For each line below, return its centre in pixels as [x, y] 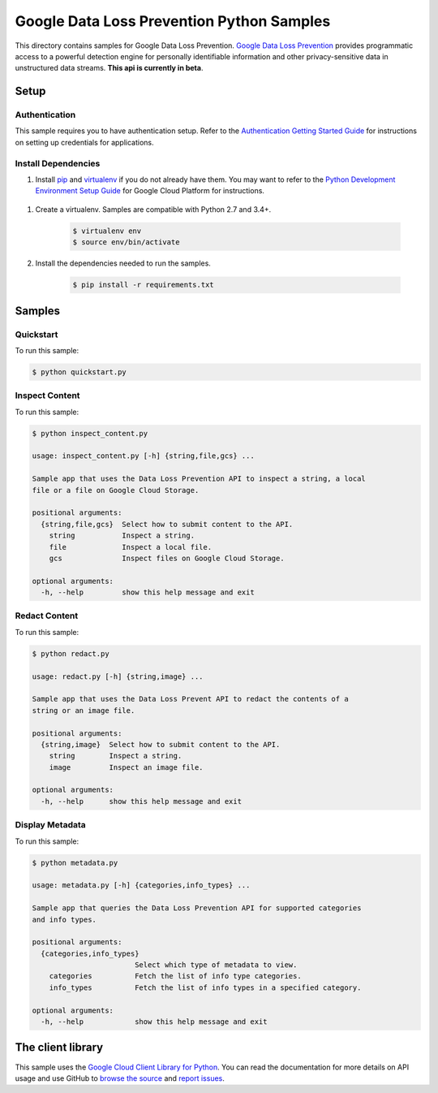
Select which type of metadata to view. [216, 965]
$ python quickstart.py [79, 372]
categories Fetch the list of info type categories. [175, 976]
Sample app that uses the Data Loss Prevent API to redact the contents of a [190, 699]
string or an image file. [84, 710]
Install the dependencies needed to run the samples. [123, 263]
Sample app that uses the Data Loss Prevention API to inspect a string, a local [199, 479]
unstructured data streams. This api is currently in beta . [109, 68]
